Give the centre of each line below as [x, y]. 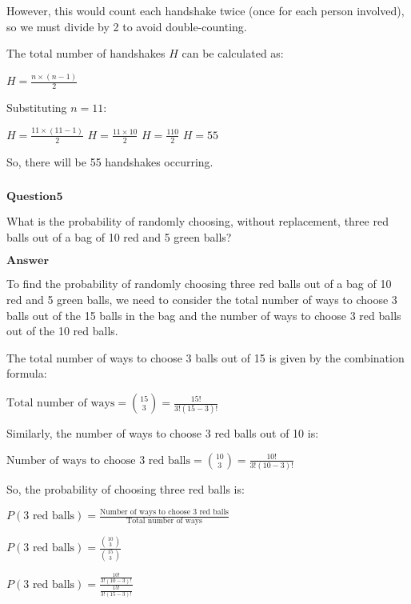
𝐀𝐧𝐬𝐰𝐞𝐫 [28, 261]
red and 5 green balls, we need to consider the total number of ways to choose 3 [202, 300]
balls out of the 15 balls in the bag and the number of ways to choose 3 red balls [204, 315]
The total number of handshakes [86, 53]
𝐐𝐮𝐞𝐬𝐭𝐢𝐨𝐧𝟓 [35, 197]
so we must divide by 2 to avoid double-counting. [127, 26]
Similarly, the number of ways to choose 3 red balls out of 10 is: [163, 433]
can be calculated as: [233, 53]
